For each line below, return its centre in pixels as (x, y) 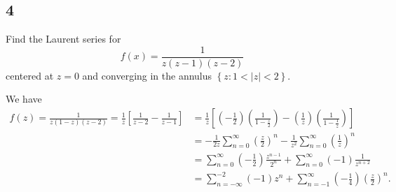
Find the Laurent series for (63, 39)
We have (24, 99)
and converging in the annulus (147, 75)
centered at (30, 75)
